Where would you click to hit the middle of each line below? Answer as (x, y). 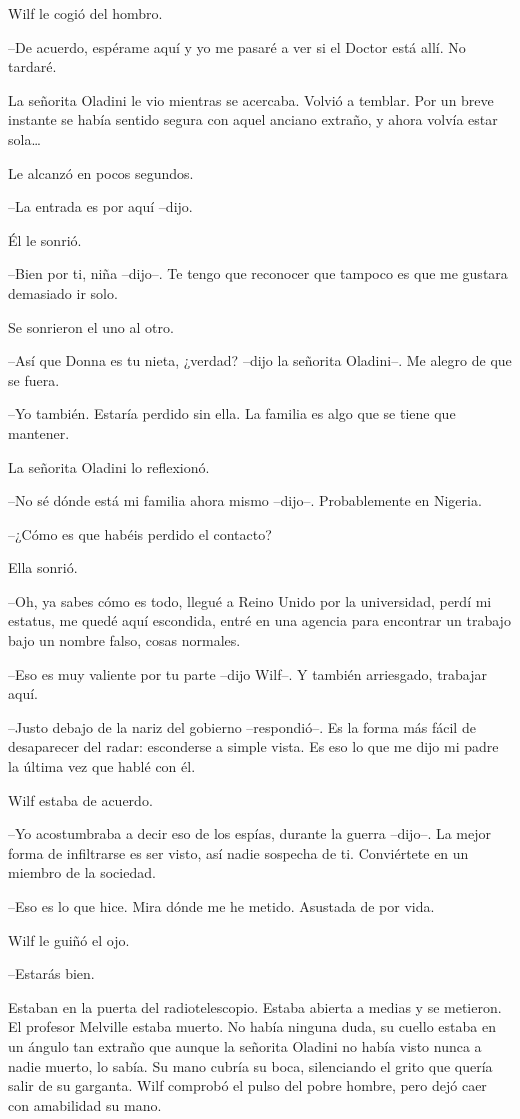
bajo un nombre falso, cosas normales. (124, 640)
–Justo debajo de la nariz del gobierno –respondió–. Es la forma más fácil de (242, 726)
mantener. (39, 432)
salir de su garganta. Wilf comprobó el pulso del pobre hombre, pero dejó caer (247, 1085)
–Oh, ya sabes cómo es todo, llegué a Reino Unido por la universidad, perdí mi (250, 600)
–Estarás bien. (51, 973)
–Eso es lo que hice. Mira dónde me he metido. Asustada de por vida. (221, 906)
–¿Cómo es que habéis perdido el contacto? (140, 533)
